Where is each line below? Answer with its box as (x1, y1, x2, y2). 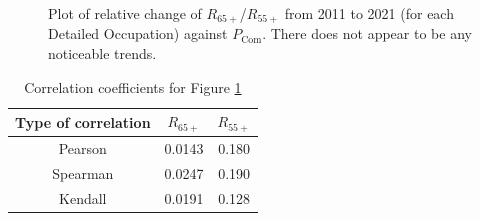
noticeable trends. (48, 43, 157, 64)
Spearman (52, 162, 114, 183)
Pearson (58, 137, 107, 158)
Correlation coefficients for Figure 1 (24, 76, 242, 97)
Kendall (59, 187, 107, 208)
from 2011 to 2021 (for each (284, 3, 454, 23)
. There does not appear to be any (262, 23, 472, 44)
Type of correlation (15, 111, 151, 132)
